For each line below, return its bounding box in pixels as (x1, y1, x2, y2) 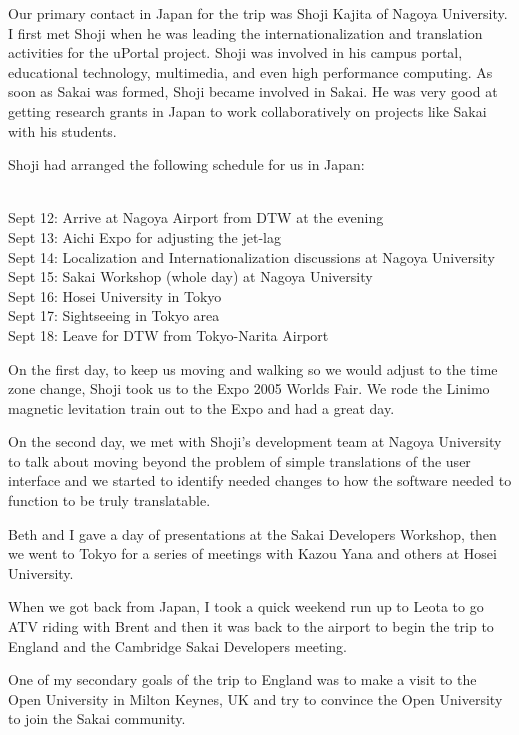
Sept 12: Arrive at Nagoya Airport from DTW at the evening (8, 207, 384, 228)
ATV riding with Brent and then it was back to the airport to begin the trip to (8, 616, 494, 637)
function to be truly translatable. (8, 490, 211, 511)
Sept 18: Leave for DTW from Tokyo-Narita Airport (8, 324, 329, 345)
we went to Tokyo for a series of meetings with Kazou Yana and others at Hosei (8, 543, 497, 564)
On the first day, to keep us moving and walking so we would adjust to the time (8, 358, 498, 379)
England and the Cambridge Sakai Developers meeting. (8, 635, 347, 656)
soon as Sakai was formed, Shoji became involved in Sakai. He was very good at (8, 81, 498, 102)
